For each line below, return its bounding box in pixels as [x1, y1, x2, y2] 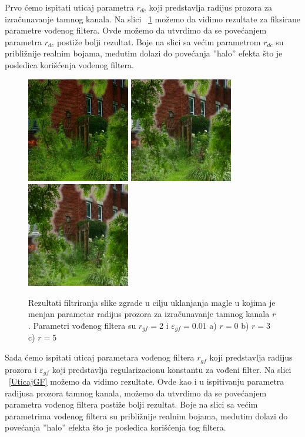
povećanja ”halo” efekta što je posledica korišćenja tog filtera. [5, 421, 226, 433]
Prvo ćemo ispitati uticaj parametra [5, 1, 134, 13]
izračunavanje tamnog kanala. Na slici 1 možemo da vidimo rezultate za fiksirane [5, 12, 301, 25]
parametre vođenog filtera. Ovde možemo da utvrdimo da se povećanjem [5, 24, 267, 36]
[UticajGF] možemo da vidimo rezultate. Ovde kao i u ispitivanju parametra [9, 375, 284, 387]
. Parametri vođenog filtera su [28, 319, 136, 332]
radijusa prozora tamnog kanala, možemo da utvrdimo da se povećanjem [5, 386, 267, 399]
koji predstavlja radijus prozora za [149, 1, 273, 13]
